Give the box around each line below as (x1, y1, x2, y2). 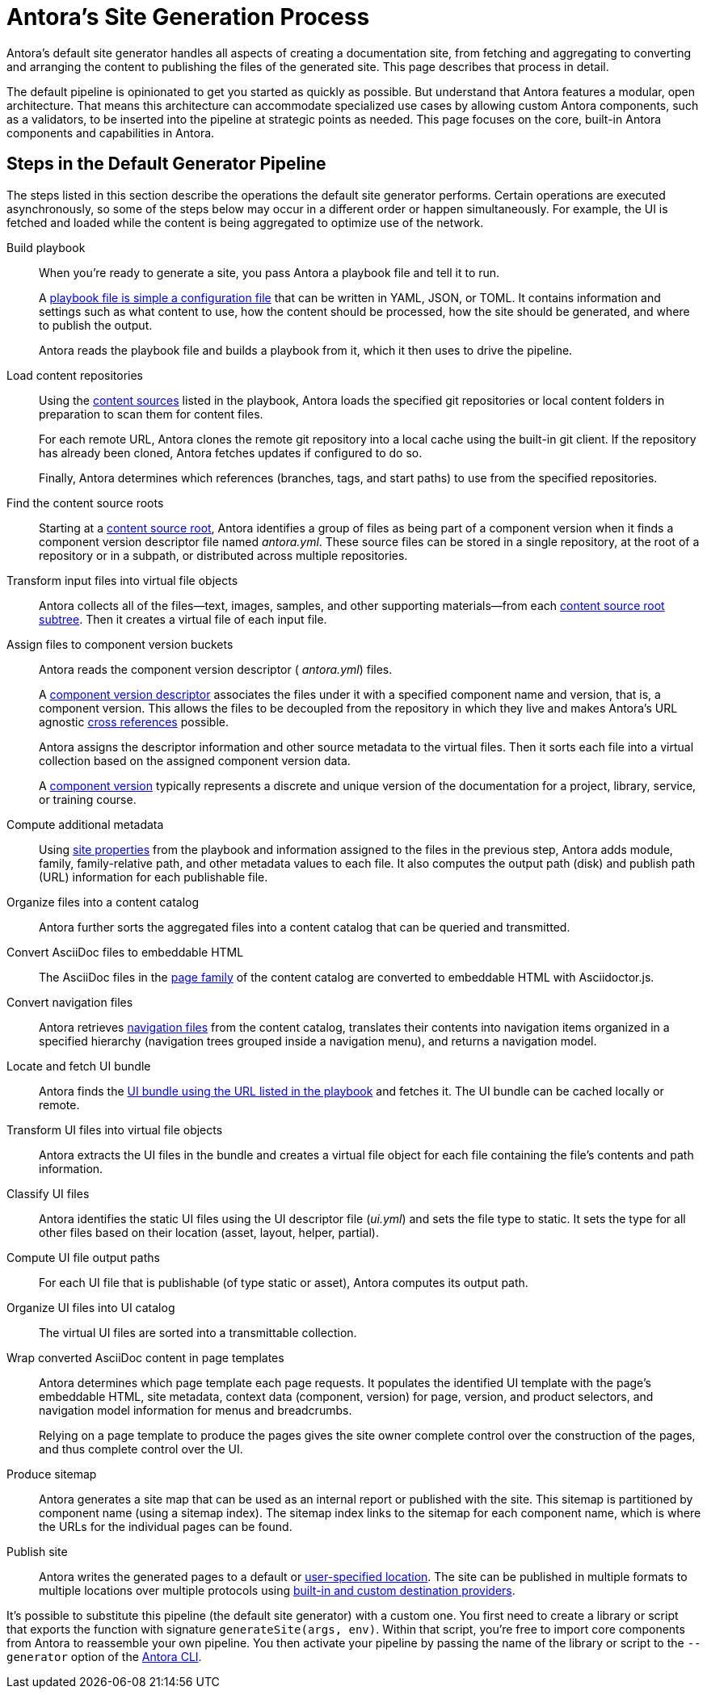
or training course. (39, 792, 137, 806)
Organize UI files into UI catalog (6, 1300, 175, 1314)
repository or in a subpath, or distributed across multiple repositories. (39, 548, 408, 562)
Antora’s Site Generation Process (6, 3, 370, 31)
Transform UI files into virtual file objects (6, 1122, 223, 1137)
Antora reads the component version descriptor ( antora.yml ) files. (39, 662, 393, 676)
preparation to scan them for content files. (39, 406, 263, 421)
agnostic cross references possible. (39, 714, 229, 729)
